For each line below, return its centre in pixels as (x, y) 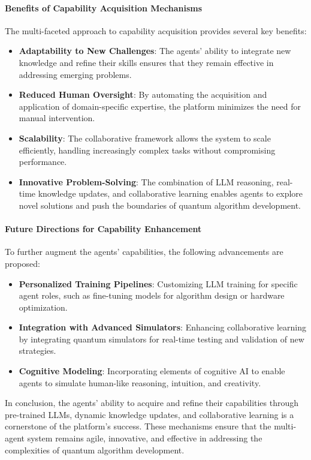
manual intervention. (57, 118)
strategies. (37, 351)
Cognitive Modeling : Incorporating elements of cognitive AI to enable (152, 371)
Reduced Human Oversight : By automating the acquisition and (143, 94)
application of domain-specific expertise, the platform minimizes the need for (160, 106)
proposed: (22, 263)
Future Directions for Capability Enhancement (103, 229)
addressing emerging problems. (75, 74)
